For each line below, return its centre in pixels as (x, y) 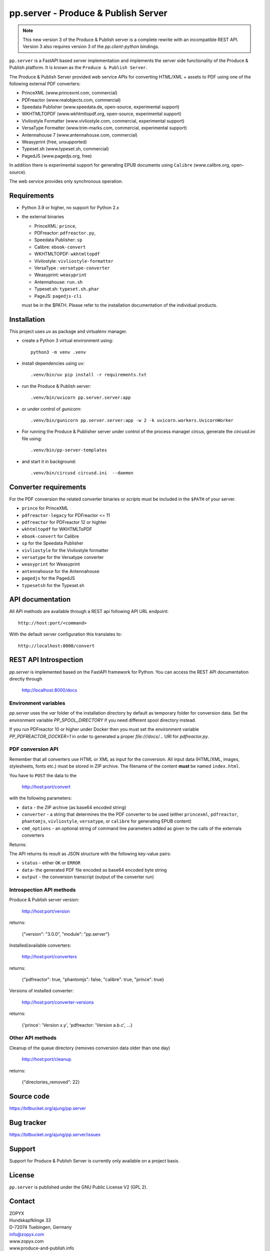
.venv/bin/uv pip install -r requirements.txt (89, 375)
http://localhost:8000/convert (56, 646)
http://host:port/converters (49, 957)
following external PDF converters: (45, 84)
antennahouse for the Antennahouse (60, 571)
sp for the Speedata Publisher (52, 543)
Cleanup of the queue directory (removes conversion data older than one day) (90, 1048)
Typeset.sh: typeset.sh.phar (67, 289)
